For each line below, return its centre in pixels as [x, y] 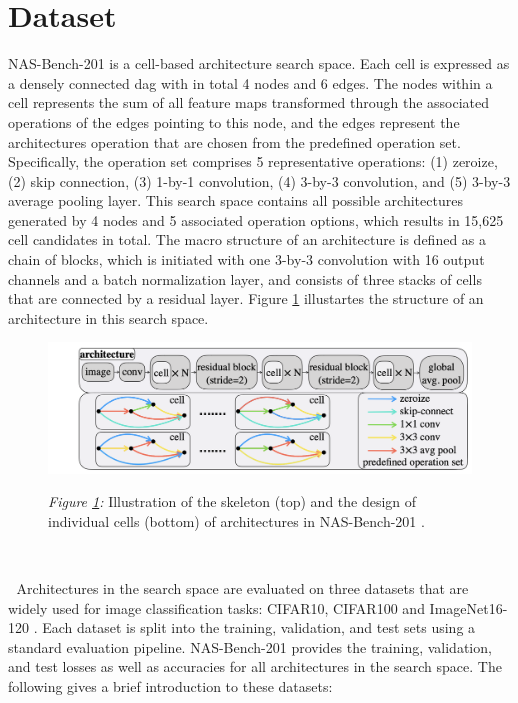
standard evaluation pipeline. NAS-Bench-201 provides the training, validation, [250, 646]
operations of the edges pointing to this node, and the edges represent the [234, 121]
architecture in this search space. [108, 317]
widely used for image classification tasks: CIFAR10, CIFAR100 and [216, 607]
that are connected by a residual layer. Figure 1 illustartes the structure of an [246, 298]
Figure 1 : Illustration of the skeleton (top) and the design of [232, 501]
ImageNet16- [468, 607]
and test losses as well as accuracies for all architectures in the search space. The [255, 666]
